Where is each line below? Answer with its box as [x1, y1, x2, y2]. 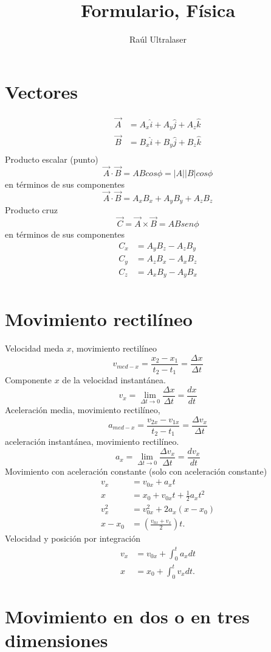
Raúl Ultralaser [129, 33, 187, 46]
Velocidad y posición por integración [5, 532, 141, 545]
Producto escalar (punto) [5, 153, 98, 166]
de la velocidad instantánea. [62, 374, 166, 386]
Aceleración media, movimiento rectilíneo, [5, 403, 160, 416]
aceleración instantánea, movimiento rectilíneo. [5, 435, 179, 448]
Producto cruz [5, 204, 58, 216]
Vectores [5, 79, 78, 104]
